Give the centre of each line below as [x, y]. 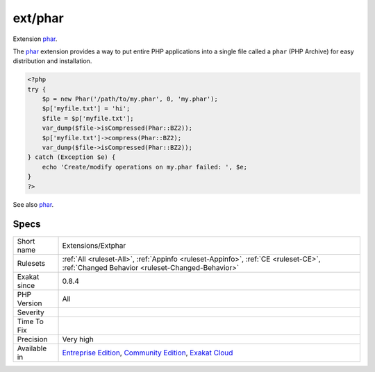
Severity [31, 312]
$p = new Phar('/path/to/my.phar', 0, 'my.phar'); [130, 99]
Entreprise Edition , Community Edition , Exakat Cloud [148, 353]
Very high [78, 339]
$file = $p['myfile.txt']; [88, 118]
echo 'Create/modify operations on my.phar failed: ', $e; [145, 167]
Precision [32, 339]
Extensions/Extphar [94, 245]
